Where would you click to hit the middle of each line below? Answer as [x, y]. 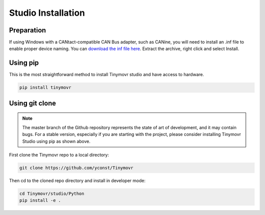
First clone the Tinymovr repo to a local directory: [59, 155]
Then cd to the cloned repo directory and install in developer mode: [77, 180]
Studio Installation [47, 13]
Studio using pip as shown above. [56, 141]
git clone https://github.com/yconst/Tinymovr [76, 168]
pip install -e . [40, 201]
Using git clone [33, 103]
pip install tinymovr [45, 88]
